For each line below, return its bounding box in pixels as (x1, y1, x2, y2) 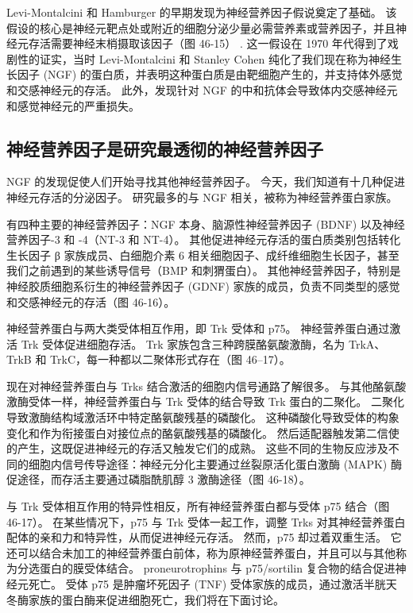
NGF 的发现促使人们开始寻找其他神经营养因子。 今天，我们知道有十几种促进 (6, 173, 405, 190)
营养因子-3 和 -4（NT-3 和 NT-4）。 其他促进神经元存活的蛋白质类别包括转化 (6, 231, 401, 248)
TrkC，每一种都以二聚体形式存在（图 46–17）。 (50, 351, 291, 368)
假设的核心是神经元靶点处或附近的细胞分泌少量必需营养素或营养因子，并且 (6, 19, 396, 36)
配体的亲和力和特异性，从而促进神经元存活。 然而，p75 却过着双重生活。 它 (6, 529, 402, 546)
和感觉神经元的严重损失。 (6, 97, 140, 114)
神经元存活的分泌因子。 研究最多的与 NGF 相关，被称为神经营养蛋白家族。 (6, 188, 398, 205)
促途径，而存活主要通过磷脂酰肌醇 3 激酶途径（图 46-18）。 (6, 471, 311, 488)
